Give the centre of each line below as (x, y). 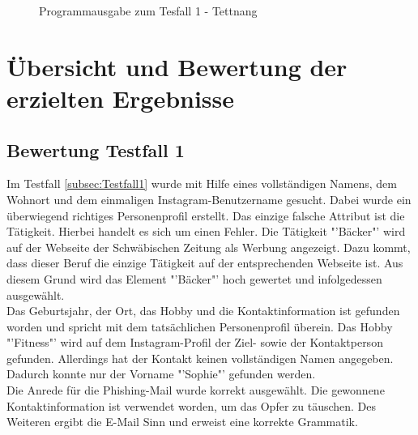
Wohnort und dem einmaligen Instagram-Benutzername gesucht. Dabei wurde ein (209, 199)
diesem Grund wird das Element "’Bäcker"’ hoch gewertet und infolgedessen (194, 278)
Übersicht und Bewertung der (177, 66)
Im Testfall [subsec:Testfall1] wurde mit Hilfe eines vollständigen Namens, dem (202, 183)
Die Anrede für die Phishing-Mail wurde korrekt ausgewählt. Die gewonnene (196, 390)
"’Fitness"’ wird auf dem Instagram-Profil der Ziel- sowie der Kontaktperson (195, 342)
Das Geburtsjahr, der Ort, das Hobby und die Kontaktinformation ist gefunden (203, 311)
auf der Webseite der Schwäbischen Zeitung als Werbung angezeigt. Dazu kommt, (209, 247)
